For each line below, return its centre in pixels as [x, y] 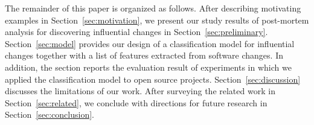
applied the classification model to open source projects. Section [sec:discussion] [153, 79]
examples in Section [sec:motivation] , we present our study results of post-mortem [157, 20]
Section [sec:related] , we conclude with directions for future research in [136, 102]
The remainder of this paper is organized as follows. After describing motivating [153, 8]
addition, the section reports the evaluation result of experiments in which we [148, 67]
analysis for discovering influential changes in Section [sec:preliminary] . [136, 32]
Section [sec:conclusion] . [50, 114]
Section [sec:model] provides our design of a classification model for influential [150, 43]
